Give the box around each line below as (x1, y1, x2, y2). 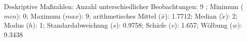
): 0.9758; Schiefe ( (116, 20, 171, 30)
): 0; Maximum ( (16, 10, 66, 20)
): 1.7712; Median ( (165, 10, 222, 20)
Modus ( (4, 20, 29, 30)
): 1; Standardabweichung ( (32, 20, 113, 30)
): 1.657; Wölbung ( (174, 20, 232, 30)
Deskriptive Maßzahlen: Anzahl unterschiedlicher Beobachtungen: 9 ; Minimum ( (4, 1, 244, 11)
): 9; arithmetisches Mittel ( (78, 10, 161, 20)
